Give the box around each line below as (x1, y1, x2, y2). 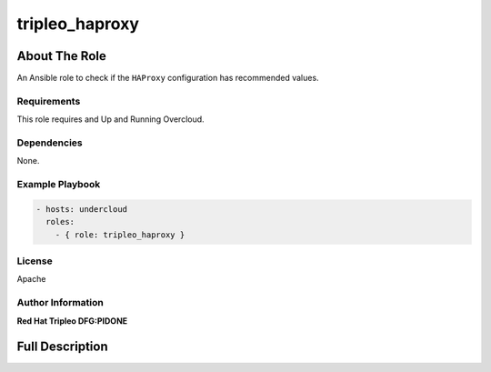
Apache (16, 274, 46, 285)
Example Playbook (16, 178, 101, 191)
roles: (45, 216, 75, 227)
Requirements (16, 95, 81, 107)
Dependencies (16, 136, 84, 149)
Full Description (16, 339, 108, 355)
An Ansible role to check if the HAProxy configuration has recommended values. (16, 73, 319, 84)
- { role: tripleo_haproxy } (55, 229, 185, 240)
